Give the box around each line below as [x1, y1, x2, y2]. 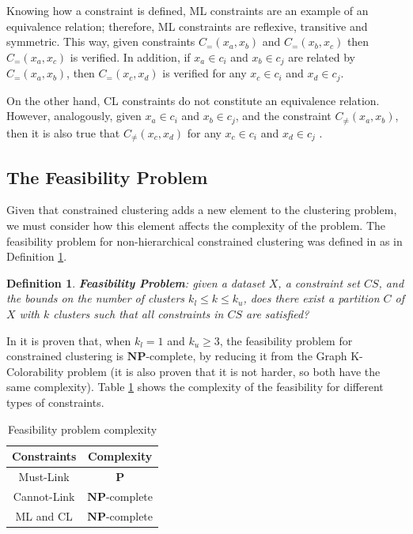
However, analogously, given [6, 107, 142, 124]
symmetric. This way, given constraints [6, 33, 195, 50]
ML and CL [15, 507, 73, 524]
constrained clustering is [6, 348, 124, 364]
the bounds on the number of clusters [6, 290, 185, 306]
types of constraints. [6, 393, 104, 410]
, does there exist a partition [243, 290, 380, 306]
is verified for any [162, 65, 247, 81]
